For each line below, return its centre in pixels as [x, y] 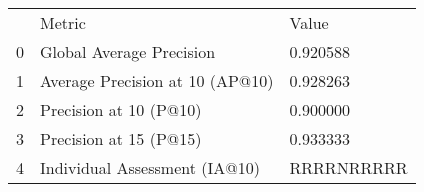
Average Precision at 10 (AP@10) [157, 80]
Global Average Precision [128, 51]
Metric [63, 22]
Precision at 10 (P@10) [121, 109]
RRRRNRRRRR [348, 167]
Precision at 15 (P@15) [121, 138]
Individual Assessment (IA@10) [150, 167]
